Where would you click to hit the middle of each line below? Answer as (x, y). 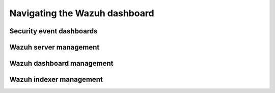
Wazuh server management (54, 47)
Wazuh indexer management (56, 80)
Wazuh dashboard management (61, 63)
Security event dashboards (53, 31)
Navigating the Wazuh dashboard (82, 13)
